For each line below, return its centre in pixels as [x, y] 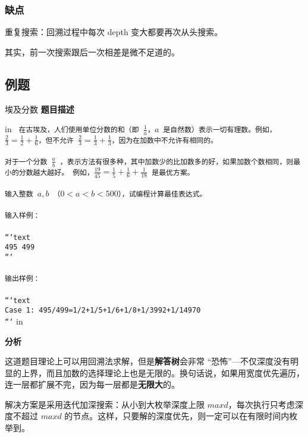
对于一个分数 [26, 162]
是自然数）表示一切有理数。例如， [220, 130]
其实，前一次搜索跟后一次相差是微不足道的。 [92, 51]
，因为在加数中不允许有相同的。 [164, 140]
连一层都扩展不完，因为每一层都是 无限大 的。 [92, 384]
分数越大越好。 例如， [56, 172]
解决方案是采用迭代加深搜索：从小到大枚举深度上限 [105, 404]
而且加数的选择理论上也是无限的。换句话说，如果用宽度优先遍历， [175, 372]
